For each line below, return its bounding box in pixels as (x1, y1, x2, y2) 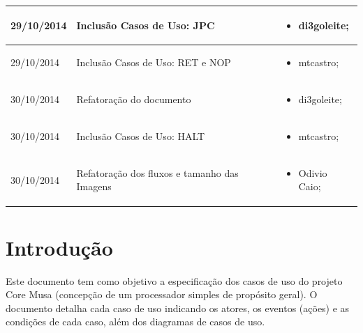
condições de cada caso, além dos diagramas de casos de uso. (6, 314, 265, 329)
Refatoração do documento (76, 92, 191, 107)
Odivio (298, 165, 327, 180)
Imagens (76, 179, 112, 194)
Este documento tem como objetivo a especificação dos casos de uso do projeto (6, 273, 343, 288)
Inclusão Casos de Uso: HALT (76, 129, 205, 144)
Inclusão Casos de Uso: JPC (76, 17, 215, 32)
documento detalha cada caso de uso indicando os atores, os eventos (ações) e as (6, 300, 350, 315)
